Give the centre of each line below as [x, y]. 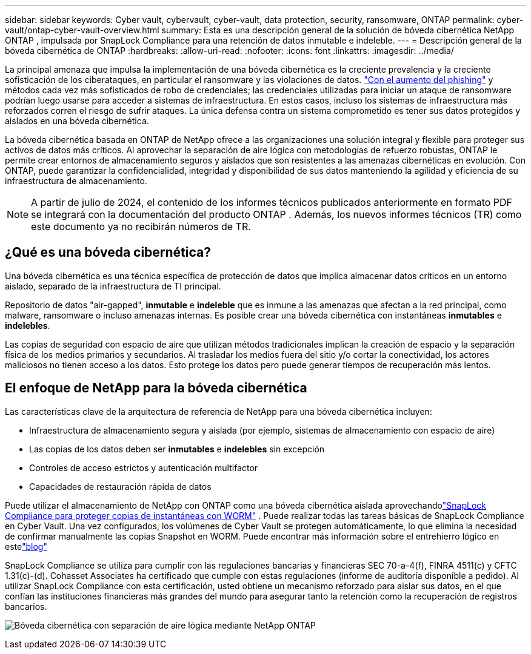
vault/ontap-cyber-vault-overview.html [82, 30]
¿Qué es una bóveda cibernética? [108, 253]
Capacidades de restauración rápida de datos [120, 486]
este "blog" [26, 546]
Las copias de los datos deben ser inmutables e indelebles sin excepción [177, 449]
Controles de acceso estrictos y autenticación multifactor [144, 467]
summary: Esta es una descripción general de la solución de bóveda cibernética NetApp [338, 30]
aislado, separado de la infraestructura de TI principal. [113, 286]
